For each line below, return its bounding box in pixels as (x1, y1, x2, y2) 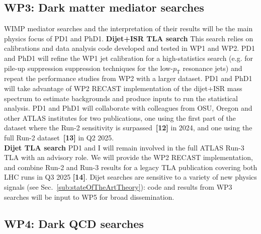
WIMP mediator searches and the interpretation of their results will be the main (4, 23, 253, 34)
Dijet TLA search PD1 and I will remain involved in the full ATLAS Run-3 (4, 142, 244, 152)
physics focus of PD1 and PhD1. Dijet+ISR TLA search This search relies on (4, 33, 253, 43)
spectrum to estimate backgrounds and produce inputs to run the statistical (4, 93, 238, 103)
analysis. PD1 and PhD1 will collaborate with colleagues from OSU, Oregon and (4, 103, 252, 113)
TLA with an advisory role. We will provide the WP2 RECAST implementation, (4, 152, 253, 163)
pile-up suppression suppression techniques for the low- (4, 62, 173, 73)
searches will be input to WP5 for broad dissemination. (4, 191, 175, 202)
